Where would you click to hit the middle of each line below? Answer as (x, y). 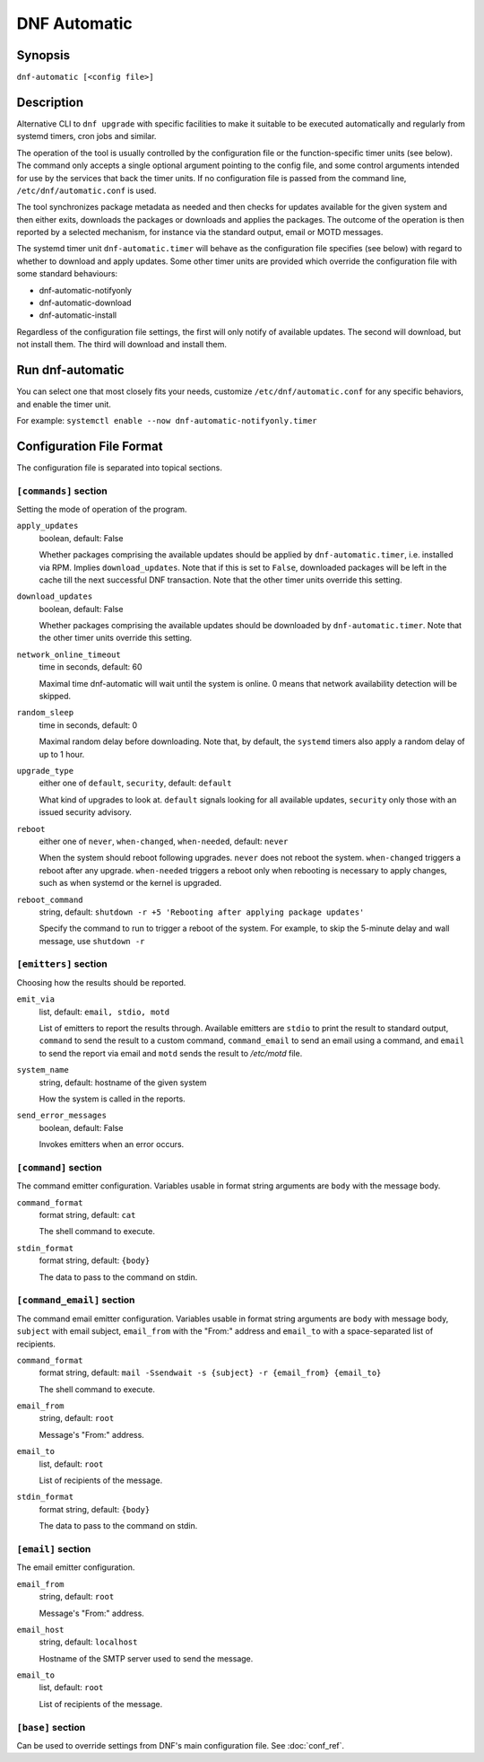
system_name (43, 1070)
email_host (40, 1630)
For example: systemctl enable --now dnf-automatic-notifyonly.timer (167, 420)
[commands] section (62, 491)
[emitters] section (62, 964)
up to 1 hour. (62, 754)
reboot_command (50, 899)
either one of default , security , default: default (135, 783)
